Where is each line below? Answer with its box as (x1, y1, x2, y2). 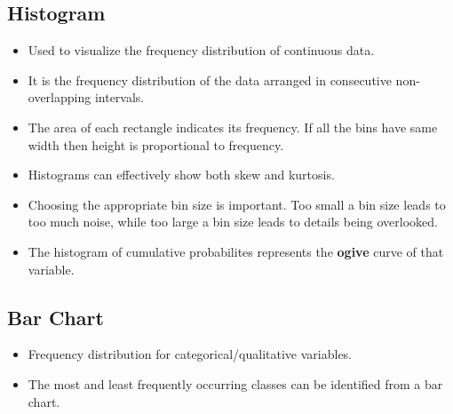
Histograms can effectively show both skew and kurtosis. (28, 165, 335, 184)
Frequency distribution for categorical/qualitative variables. (28, 345, 353, 363)
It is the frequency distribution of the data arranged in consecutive (28, 70, 392, 89)
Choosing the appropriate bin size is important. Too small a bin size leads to (28, 195, 446, 213)
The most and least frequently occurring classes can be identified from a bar (28, 374, 443, 393)
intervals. (94, 88, 145, 107)
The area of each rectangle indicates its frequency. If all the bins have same (28, 117, 438, 136)
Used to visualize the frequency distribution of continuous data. (28, 41, 375, 60)
